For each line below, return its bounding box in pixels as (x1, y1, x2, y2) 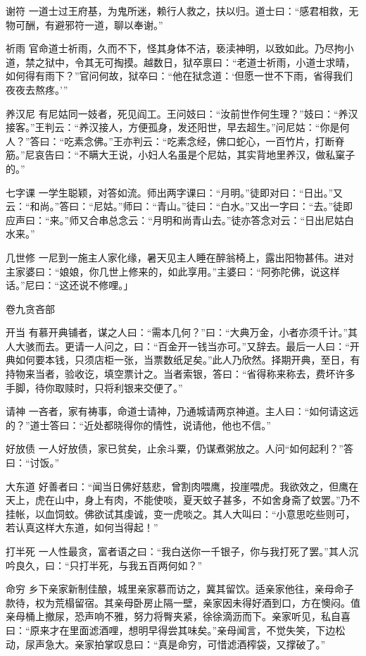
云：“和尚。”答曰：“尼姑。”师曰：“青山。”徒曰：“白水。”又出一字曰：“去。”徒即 (6, 199, 353, 213)
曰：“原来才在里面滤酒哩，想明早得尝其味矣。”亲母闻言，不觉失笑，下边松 (6, 622, 346, 637)
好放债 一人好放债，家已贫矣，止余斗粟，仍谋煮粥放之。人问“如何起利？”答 (6, 441, 353, 456)
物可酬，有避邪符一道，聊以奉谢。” (6, 17, 163, 32)
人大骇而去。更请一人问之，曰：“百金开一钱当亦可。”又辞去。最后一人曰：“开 (6, 338, 360, 353)
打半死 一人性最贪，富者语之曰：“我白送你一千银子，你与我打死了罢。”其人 (6, 544, 348, 558)
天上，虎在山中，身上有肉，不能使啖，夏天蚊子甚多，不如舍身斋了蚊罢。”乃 (6, 493, 351, 507)
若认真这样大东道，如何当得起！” (6, 520, 158, 535)
